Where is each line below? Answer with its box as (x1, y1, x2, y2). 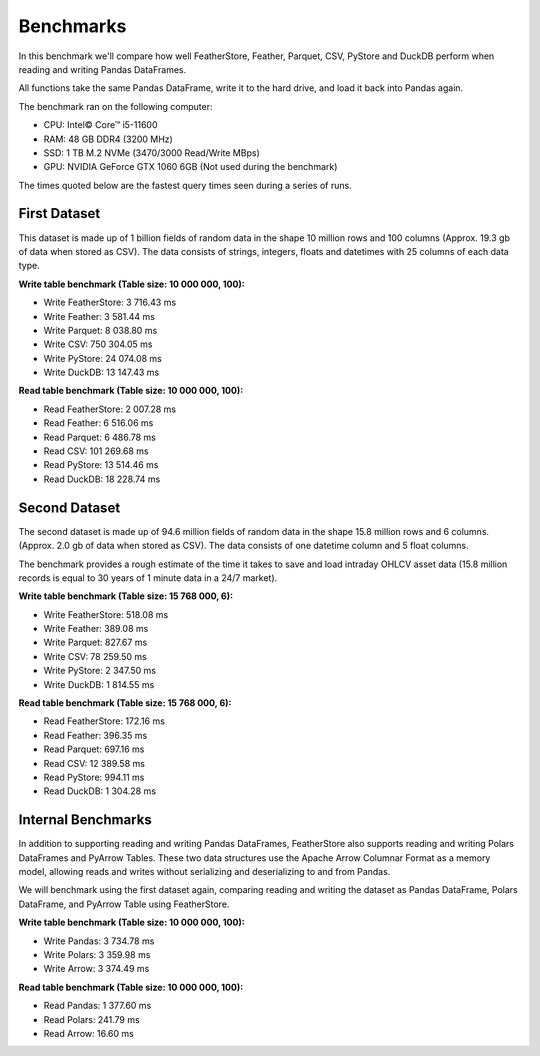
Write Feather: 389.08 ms (43, 623, 149, 635)
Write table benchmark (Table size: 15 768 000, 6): (18, 590, 234, 602)
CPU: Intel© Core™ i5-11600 (43, 119, 159, 131)
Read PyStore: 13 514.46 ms (43, 459, 159, 471)
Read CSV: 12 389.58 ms (43, 757, 145, 769)
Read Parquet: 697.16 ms (43, 743, 145, 755)
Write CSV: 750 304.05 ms (43, 338, 153, 350)
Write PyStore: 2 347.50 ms (43, 665, 157, 677)
